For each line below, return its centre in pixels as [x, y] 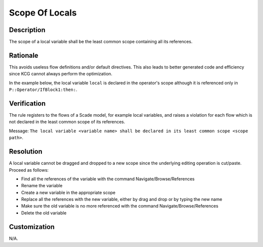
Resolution [26, 151]
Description [27, 30]
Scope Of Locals [43, 13]
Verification [27, 103]
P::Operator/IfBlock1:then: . [43, 89]
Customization [32, 227]
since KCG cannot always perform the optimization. [61, 74]
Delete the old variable [44, 213]
